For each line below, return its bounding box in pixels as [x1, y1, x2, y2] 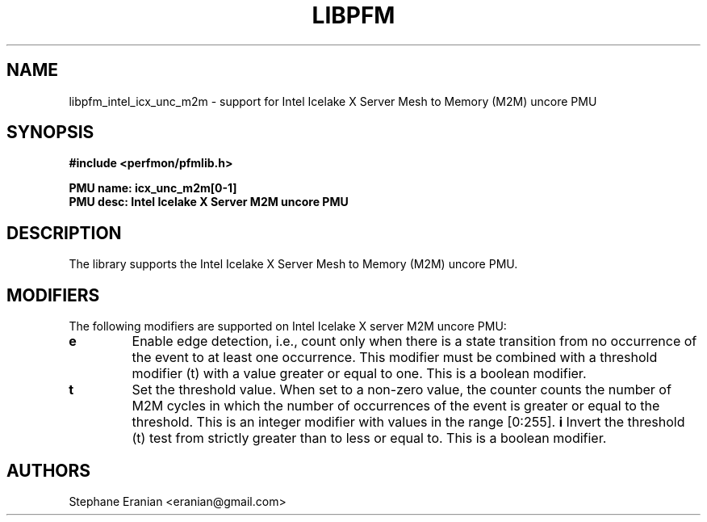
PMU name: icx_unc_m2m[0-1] [69, 181, 237, 196]
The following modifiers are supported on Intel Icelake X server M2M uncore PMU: [69, 319, 507, 334]
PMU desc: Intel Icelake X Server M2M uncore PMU [69, 195, 349, 209]
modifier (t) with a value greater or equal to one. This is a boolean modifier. [132, 365, 587, 382]
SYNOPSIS [6, 122, 94, 143]
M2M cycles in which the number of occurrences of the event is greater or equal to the [132, 398, 660, 415]
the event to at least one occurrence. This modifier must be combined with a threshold [132, 349, 658, 366]
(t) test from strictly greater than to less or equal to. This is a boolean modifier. [132, 430, 607, 447]
